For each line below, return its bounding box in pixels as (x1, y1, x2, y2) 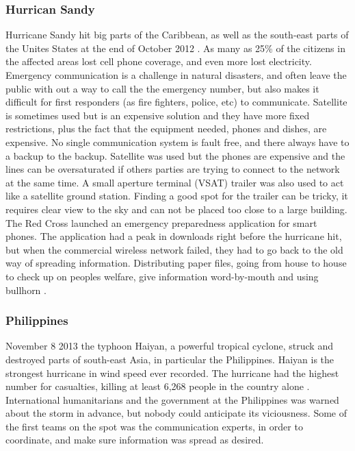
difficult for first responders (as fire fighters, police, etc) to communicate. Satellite (5, 95, 347, 109)
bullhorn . (5, 282, 47, 297)
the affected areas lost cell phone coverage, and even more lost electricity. (5, 54, 312, 69)
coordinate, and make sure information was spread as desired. (5, 432, 264, 447)
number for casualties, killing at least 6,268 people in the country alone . (5, 379, 310, 393)
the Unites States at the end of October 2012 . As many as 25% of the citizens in (5, 40, 345, 55)
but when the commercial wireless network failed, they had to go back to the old (5, 242, 343, 256)
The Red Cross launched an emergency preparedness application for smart (5, 215, 317, 230)
